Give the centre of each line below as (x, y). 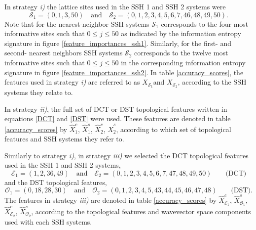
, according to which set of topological (174, 129)
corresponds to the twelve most (181, 53)
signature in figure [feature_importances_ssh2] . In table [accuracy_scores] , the (124, 72)
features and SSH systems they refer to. (64, 139)
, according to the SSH (212, 82)
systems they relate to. (39, 92)
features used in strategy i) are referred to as (72, 82)
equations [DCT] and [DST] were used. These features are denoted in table (118, 118)
